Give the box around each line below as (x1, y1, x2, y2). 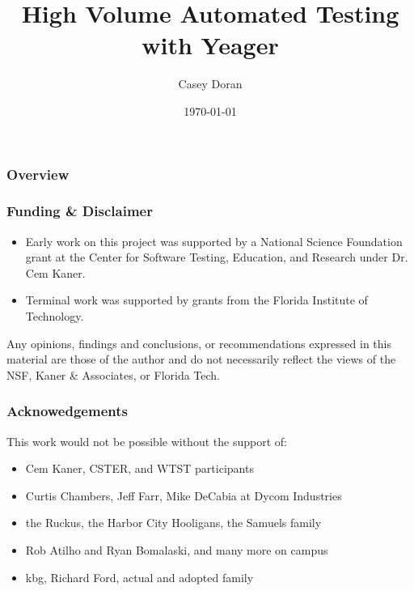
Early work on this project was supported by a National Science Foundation (25, 232, 403, 249)
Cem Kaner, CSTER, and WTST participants (25, 460, 254, 477)
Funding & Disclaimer (6, 201, 153, 221)
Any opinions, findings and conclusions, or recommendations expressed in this (6, 334, 391, 351)
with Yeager (142, 28, 279, 62)
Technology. (25, 308, 84, 325)
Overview (6, 164, 70, 184)
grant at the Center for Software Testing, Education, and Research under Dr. (25, 249, 408, 266)
